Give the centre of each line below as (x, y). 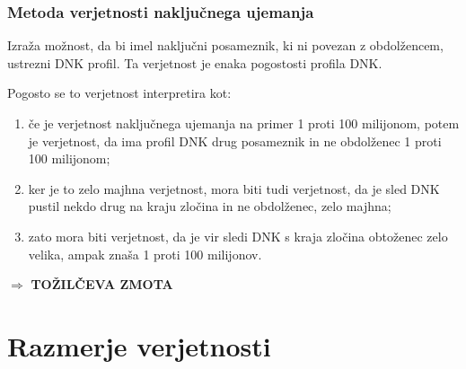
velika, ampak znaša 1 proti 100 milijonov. (145, 254)
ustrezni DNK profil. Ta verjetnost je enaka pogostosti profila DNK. (195, 62)
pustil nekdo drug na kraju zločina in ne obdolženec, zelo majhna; (210, 206)
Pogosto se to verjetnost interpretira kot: (119, 93)
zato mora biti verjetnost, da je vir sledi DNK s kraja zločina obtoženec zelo (238, 236)
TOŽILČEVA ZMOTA (102, 284)
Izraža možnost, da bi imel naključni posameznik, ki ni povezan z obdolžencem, (225, 45)
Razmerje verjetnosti (139, 345)
